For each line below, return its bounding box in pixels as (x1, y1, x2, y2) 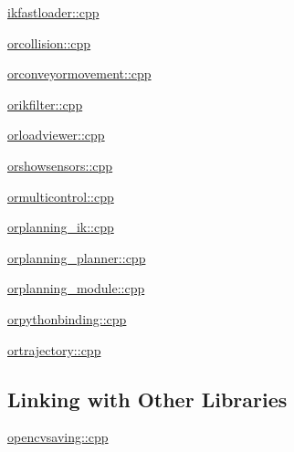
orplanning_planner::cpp (7, 247, 146, 267)
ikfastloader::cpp (7, 3, 100, 21)
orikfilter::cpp (7, 94, 83, 113)
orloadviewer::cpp (7, 125, 105, 144)
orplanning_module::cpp (7, 279, 145, 298)
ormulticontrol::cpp (7, 186, 114, 205)
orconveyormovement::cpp (7, 64, 152, 83)
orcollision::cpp (7, 33, 91, 52)
